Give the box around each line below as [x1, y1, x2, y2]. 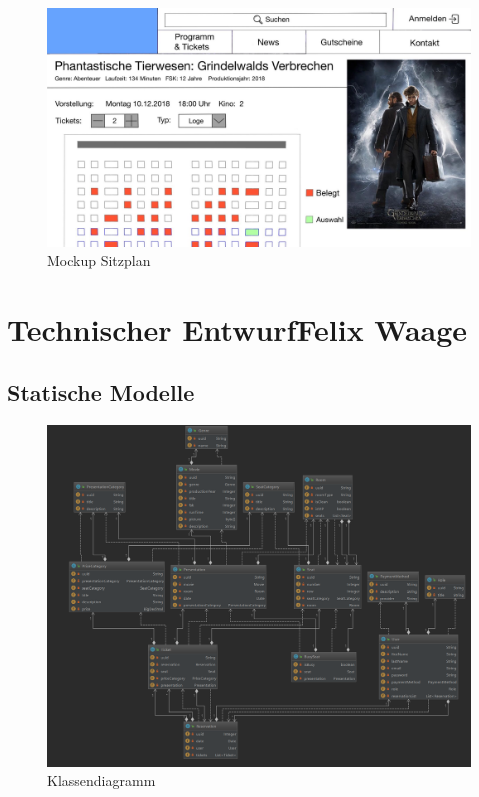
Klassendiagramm [47, 770, 156, 791]
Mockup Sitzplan [47, 250, 151, 271]
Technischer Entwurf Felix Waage [7, 308, 468, 349]
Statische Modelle [7, 377, 195, 408]
